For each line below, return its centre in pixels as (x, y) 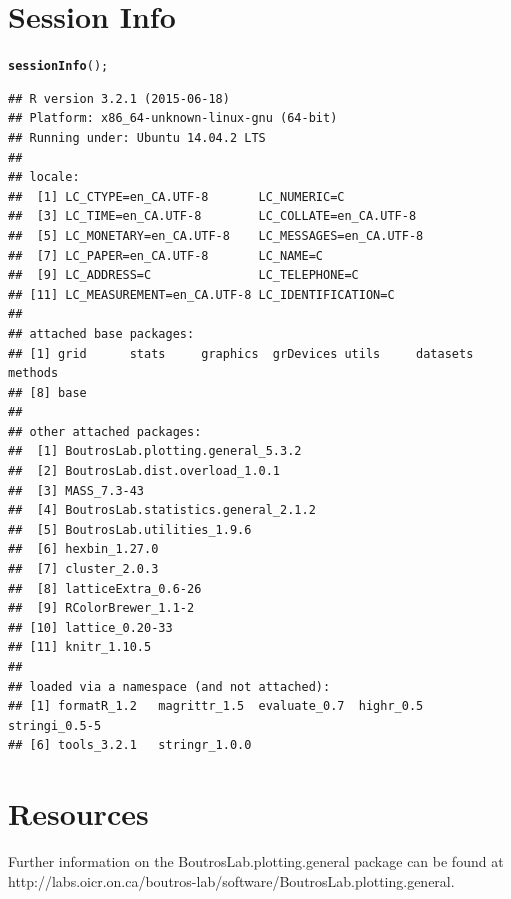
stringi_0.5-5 (55, 725)
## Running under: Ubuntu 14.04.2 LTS (137, 137)
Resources (78, 813)
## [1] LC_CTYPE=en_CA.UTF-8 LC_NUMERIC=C (176, 196)
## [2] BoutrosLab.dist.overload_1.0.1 (144, 471)
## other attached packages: (105, 431)
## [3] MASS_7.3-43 (76, 490)
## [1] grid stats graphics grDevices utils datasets (241, 353)
